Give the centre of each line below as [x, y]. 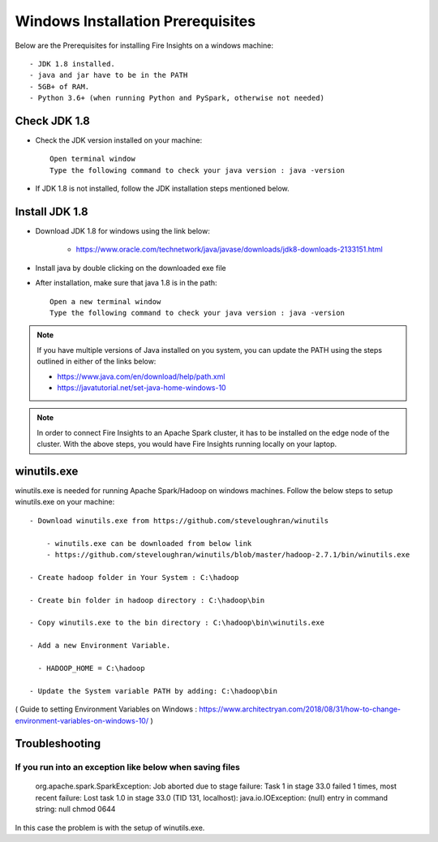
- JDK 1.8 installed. [72, 64]
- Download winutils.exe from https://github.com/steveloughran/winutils [179, 520]
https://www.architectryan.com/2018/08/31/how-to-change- [300, 709]
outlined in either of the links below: [97, 362]
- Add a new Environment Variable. [100, 646]
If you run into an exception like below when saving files [128, 767]
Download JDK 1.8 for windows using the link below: [122, 231]
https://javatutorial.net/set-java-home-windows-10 [142, 388]
